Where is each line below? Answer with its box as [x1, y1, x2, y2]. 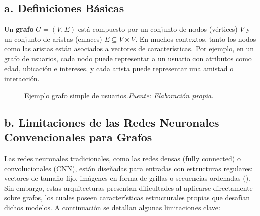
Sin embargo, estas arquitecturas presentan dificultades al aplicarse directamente [4, 182, 253, 193]
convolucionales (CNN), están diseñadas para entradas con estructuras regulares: [4, 163, 253, 173]
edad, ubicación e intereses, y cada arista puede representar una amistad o [4, 63, 234, 74]
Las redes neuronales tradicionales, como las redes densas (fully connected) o [4, 153, 241, 163]
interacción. [4, 73, 40, 84]
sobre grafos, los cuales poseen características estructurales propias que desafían [4, 192, 250, 203]
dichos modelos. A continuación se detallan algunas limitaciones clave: [4, 202, 220, 212]
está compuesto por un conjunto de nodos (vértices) [78, 24, 238, 34]
